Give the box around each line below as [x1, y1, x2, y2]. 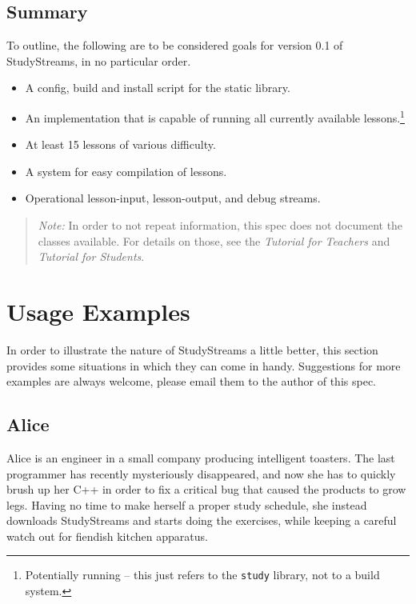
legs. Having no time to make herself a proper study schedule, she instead [6, 496, 367, 513]
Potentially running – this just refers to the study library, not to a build [25, 566, 380, 583]
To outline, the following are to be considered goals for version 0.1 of [6, 37, 343, 54]
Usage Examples [6, 294, 190, 327]
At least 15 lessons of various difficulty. [25, 136, 216, 153]
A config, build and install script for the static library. [25, 79, 290, 96]
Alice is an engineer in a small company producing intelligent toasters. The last [6, 449, 395, 466]
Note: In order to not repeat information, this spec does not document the [38, 217, 403, 234]
